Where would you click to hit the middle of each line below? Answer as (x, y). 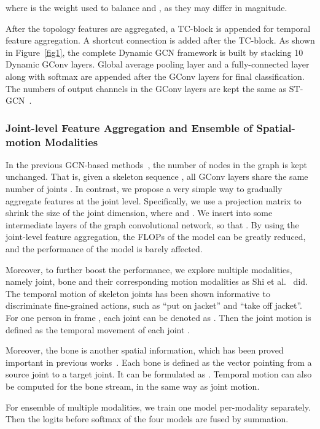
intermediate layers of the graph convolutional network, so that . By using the (152, 224)
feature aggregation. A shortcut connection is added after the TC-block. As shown (160, 40)
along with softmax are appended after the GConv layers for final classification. (155, 76)
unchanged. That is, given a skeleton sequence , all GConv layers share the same (157, 176)
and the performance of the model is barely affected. (104, 249)
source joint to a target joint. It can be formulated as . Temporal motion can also (159, 374)
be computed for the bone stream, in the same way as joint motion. (133, 386)
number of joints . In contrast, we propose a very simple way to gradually (144, 189)
